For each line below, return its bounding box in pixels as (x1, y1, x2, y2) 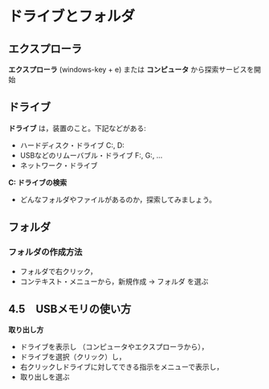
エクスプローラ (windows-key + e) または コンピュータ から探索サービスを (8, 65, 255, 74)
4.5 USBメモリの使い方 (8, 302, 132, 316)
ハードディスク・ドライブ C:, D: (19, 140, 124, 149)
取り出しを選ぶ (19, 372, 70, 382)
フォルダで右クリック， (19, 266, 98, 276)
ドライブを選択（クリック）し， (19, 352, 126, 362)
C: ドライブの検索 (8, 178, 67, 187)
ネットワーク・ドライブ (19, 160, 98, 170)
